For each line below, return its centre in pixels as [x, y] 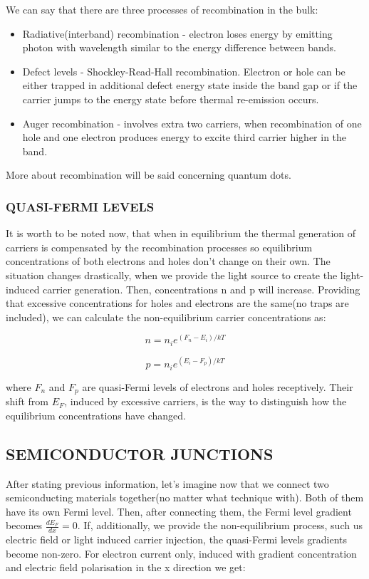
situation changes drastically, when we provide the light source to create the [172, 275]
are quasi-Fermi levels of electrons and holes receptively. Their [218, 386]
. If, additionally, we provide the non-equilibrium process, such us [220, 525]
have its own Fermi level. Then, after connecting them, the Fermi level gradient [179, 511]
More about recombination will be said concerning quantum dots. [149, 175]
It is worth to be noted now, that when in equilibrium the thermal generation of [181, 233]
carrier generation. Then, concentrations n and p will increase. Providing [202, 289]
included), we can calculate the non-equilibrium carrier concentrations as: [166, 317]
